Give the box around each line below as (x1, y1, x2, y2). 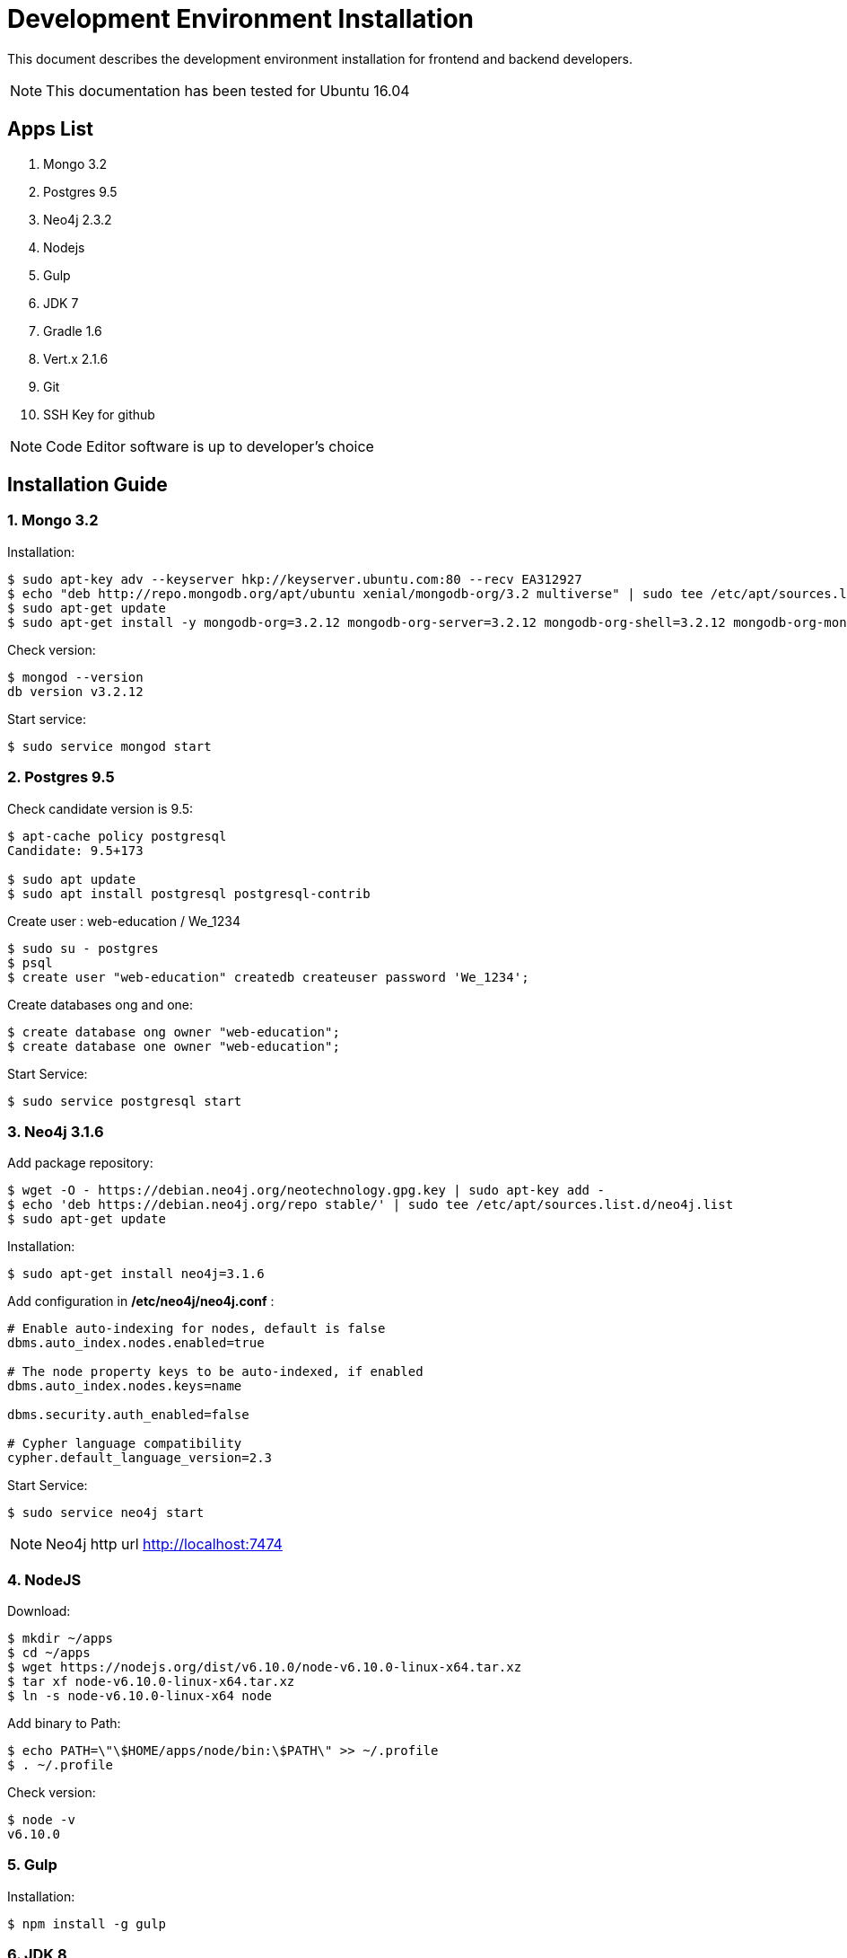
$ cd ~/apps (7, 1645, 91, 1661)
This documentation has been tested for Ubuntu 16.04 (46, 81, 410, 100)
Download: (7, 1603, 71, 1619)
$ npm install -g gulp (7, 1916, 167, 1931)
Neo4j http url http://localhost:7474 (46, 1535, 283, 1554)
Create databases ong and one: (7, 996, 194, 1012)
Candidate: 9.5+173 (7, 842, 144, 858)
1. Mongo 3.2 (7, 511, 99, 530)
